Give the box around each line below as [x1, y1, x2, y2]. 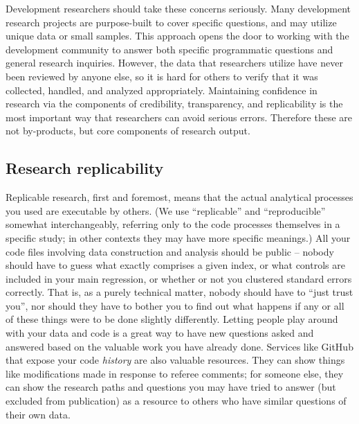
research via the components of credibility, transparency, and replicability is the [6, 96, 343, 111]
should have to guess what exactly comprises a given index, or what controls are [6, 258, 345, 272]
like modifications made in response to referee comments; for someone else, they [6, 366, 344, 380]
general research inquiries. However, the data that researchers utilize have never [6, 55, 343, 70]
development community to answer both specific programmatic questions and [6, 42, 333, 56]
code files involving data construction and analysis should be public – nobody [6, 244, 334, 258]
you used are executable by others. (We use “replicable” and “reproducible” [6, 203, 326, 218]
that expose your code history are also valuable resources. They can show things [6, 353, 345, 367]
